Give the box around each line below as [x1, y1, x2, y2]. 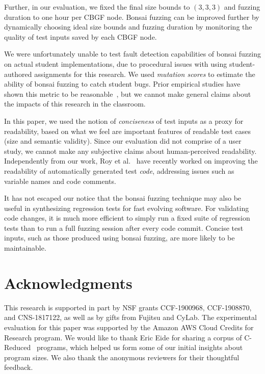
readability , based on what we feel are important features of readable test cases [4, 125, 251, 136]
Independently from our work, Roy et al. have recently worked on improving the [4, 155, 258, 166]
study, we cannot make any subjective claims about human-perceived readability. [4, 145, 257, 156]
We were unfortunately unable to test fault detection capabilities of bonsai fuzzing [4, 48, 261, 59]
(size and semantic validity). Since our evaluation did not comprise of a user [4, 136, 242, 146]
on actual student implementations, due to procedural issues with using [4, 58, 227, 69]
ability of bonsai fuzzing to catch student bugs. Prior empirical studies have [4, 78, 241, 89]
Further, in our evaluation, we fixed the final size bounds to [4, 2, 190, 12]
